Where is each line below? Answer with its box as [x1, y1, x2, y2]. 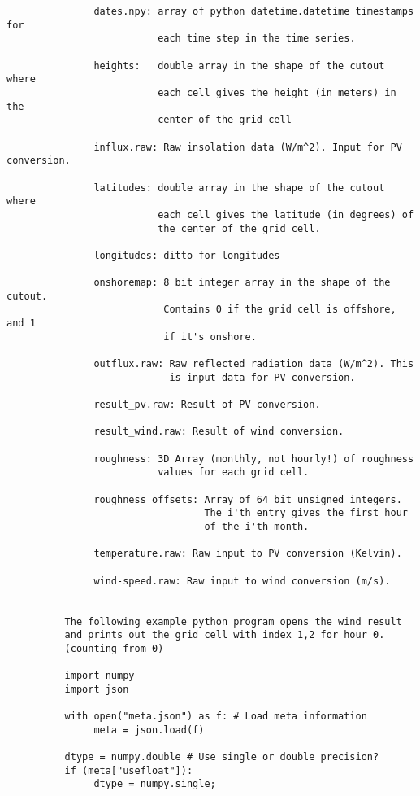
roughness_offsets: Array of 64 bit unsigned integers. [93, 493, 402, 505]
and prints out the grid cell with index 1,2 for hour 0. [64, 629, 385, 641]
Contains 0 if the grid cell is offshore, [163, 304, 396, 316]
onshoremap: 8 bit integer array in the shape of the [93, 277, 391, 289]
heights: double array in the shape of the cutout [93, 59, 385, 72]
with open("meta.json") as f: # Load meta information [64, 711, 367, 723]
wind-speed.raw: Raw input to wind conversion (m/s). [93, 575, 391, 587]
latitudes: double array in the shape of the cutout [93, 182, 385, 194]
